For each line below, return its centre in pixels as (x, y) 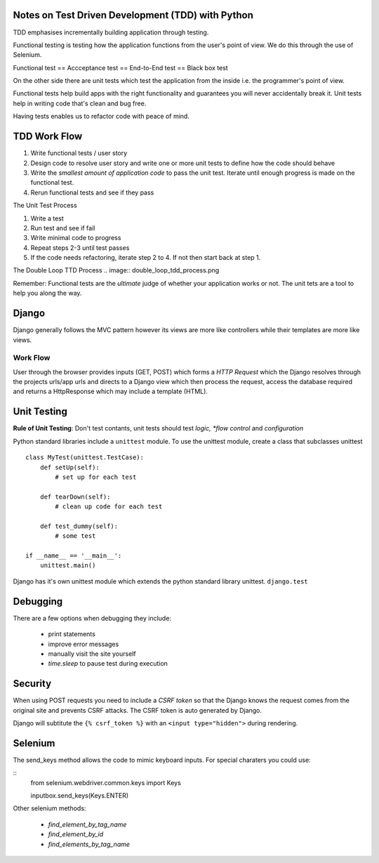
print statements (72, 634)
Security (32, 684)
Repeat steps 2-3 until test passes (80, 248)
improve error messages (84, 644)
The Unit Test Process (45, 205)
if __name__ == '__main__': (74, 556)
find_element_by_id (76, 834)
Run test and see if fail (63, 228)
